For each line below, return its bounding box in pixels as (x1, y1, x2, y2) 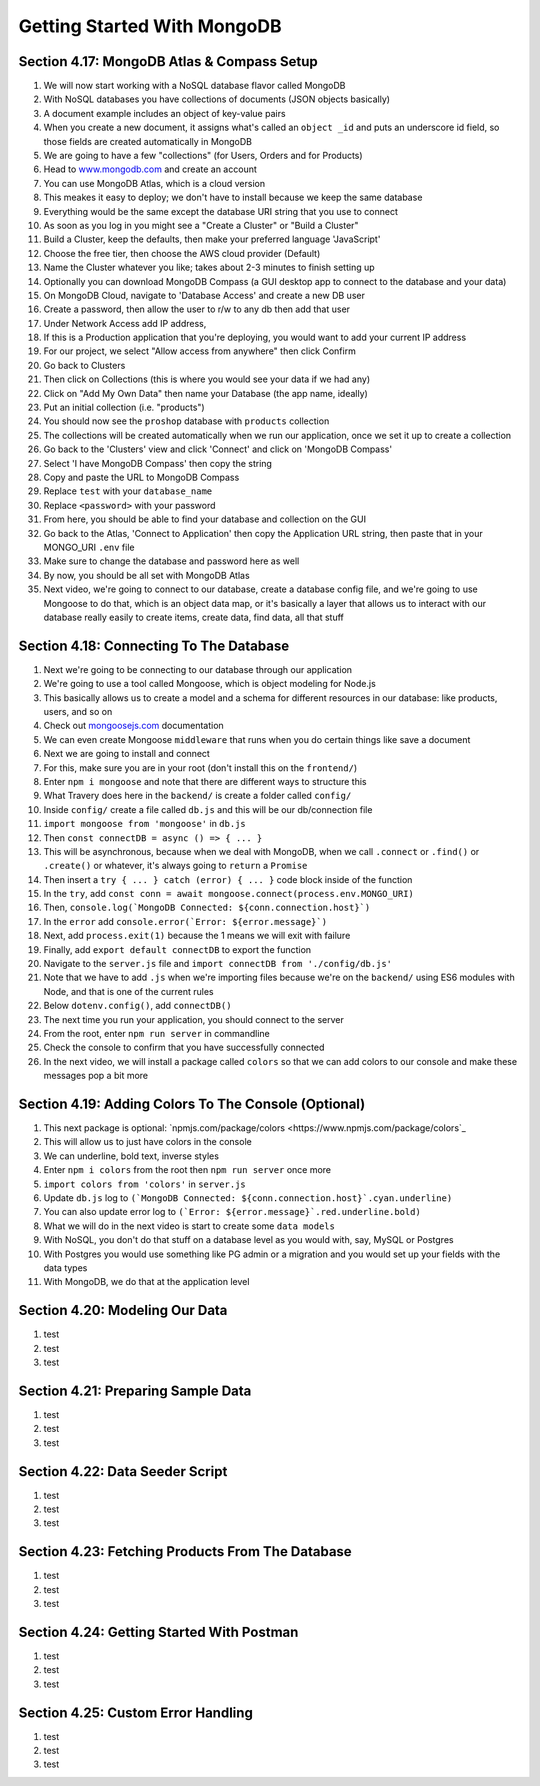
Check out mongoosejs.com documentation (43, 720, 224, 732)
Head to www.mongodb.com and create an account (43, 163, 257, 175)
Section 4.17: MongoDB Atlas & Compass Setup (18, 53, 319, 70)
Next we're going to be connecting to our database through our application (43, 663, 353, 675)
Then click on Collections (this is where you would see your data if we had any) (43, 373, 371, 385)
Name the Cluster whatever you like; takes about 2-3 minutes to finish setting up (43, 261, 375, 274)
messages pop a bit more (43, 1070, 149, 1082)
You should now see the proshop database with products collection (43, 415, 330, 427)
